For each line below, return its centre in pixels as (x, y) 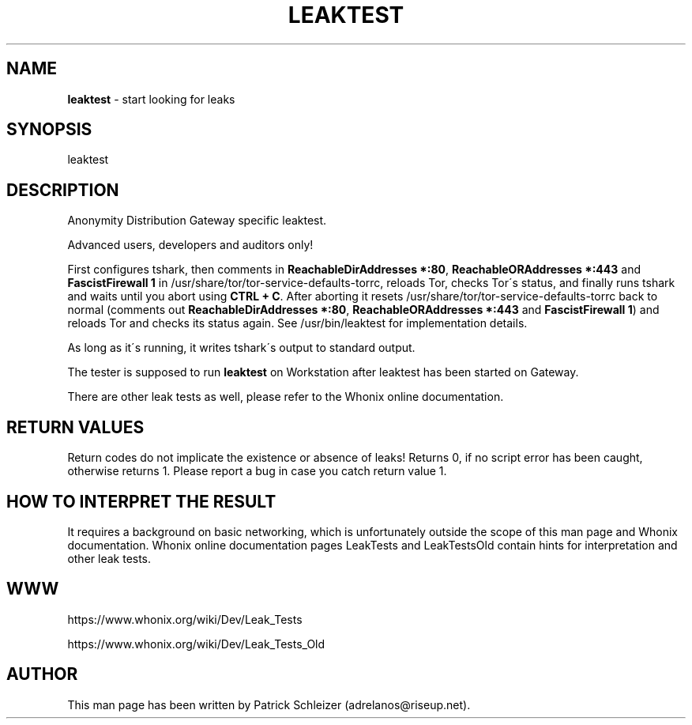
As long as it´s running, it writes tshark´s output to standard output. (241, 348)
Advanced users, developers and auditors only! (190, 245)
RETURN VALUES (75, 427)
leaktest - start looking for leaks (151, 99)
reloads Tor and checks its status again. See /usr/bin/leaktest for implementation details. (297, 323)
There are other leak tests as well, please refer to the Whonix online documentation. (286, 397)
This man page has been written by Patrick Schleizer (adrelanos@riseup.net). (269, 704)
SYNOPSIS (49, 130)
